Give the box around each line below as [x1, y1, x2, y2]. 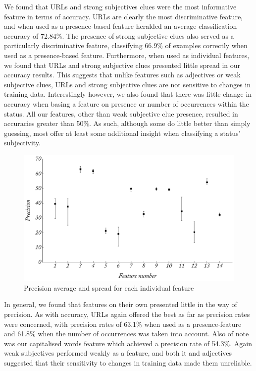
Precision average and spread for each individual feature [24, 282, 194, 293]
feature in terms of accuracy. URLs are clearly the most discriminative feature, [4, 11, 243, 21]
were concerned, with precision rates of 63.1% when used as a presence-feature [4, 318, 242, 329]
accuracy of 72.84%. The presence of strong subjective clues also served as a [4, 30, 234, 41]
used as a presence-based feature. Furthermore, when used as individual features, [4, 50, 250, 60]
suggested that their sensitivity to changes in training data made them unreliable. [4, 357, 252, 368]
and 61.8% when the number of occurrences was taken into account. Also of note [4, 328, 249, 339]
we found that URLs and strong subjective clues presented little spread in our [4, 60, 241, 70]
